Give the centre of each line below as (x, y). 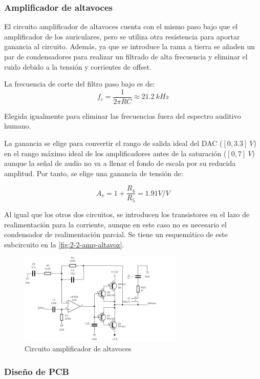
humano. (18, 126)
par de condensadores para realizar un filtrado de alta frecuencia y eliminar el (126, 56)
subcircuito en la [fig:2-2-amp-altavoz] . (64, 244)
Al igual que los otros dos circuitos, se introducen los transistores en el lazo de (127, 214)
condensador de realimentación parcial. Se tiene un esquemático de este (116, 234)
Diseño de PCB (37, 371)
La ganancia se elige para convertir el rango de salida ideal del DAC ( (113, 143)
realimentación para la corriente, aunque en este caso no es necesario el (115, 224)
